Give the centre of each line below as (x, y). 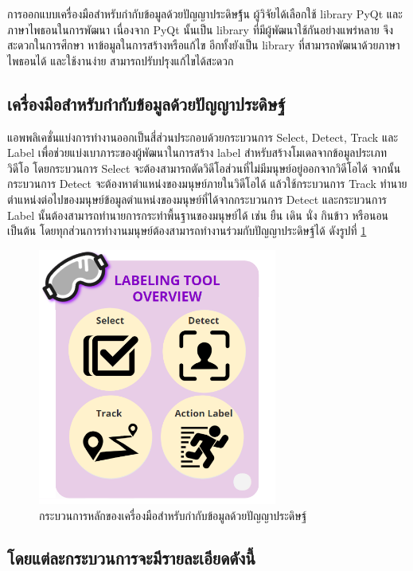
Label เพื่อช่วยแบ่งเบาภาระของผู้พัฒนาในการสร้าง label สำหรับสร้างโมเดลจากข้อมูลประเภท (197, 153)
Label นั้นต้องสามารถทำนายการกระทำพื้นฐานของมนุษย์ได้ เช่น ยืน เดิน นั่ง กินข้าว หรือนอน (198, 215)
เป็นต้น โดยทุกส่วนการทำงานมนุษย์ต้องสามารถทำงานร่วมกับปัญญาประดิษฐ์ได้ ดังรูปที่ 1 (187, 231)
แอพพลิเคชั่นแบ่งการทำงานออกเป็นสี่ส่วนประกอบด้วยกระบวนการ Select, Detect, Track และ (203, 137)
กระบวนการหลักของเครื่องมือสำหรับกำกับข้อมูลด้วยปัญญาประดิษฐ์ (173, 515)
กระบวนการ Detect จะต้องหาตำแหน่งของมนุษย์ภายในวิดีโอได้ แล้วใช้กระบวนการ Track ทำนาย (207, 184)
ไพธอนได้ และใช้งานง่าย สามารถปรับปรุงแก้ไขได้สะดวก (121, 60)
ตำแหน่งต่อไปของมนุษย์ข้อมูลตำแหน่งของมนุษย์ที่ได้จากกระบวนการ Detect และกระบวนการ (197, 199)
